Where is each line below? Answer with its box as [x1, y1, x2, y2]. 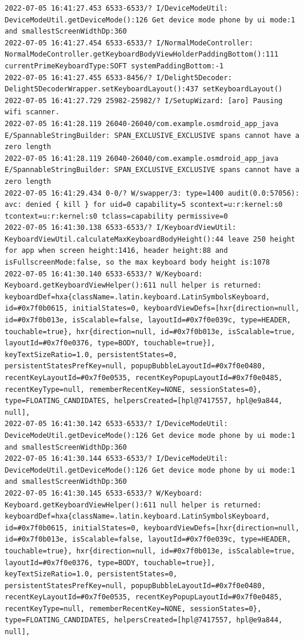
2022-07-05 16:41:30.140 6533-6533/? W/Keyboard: [5, 269, 203, 278]
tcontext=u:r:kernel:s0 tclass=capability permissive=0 [5, 212, 228, 220]
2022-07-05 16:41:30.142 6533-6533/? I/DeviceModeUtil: [5, 420, 228, 428]
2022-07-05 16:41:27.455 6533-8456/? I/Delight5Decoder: [5, 73, 232, 82]
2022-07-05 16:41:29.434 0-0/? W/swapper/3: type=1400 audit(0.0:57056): [5, 189, 300, 197]
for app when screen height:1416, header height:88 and [5, 246, 228, 255]
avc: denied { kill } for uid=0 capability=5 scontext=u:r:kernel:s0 [5, 200, 283, 209]
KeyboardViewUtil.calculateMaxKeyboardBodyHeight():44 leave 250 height [5, 235, 295, 243]
